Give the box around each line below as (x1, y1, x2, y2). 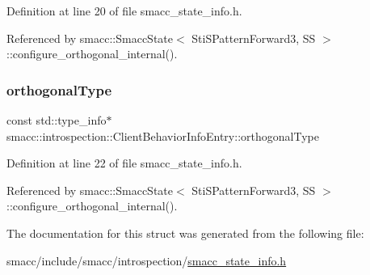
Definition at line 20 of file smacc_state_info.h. (6, 2, 242, 19)
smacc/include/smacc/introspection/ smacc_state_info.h (6, 252, 287, 269)
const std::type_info (6, 112, 107, 128)
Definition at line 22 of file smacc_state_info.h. (6, 154, 242, 171)
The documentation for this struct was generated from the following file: (6, 224, 364, 241)
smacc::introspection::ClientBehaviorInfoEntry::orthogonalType (6, 127, 319, 144)
